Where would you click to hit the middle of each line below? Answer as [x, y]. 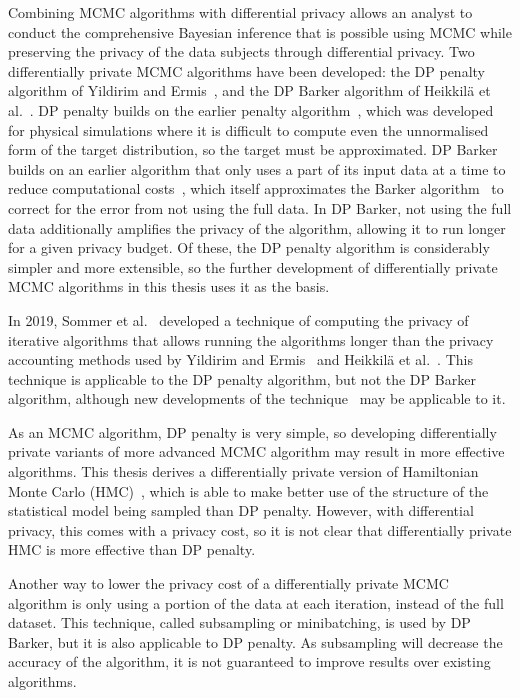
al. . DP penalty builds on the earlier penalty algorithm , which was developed [251, 109]
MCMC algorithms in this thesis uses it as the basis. [169, 286]
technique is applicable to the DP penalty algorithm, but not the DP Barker [242, 378]
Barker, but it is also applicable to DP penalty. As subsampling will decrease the [255, 641]
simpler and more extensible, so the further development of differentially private [253, 266]
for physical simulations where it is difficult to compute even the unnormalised [248, 129]
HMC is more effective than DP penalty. [132, 549]
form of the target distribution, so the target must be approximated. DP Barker [253, 149]
